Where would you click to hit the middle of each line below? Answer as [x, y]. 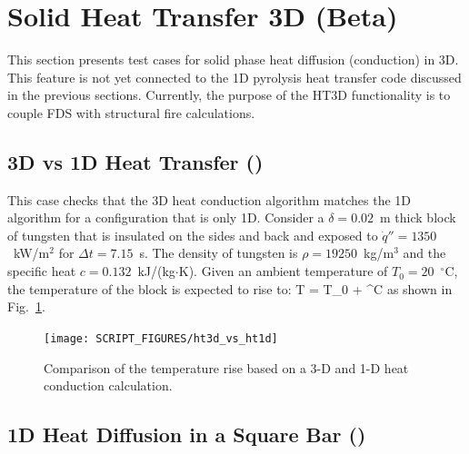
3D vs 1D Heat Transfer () [135, 161]
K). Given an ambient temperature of [283, 271]
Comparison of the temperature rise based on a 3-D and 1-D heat [226, 367]
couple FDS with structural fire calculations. [131, 112]
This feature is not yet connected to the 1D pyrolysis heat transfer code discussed [234, 77]
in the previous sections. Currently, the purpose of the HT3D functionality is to [229, 95]
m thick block [418, 217]
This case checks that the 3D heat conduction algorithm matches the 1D [210, 199]
